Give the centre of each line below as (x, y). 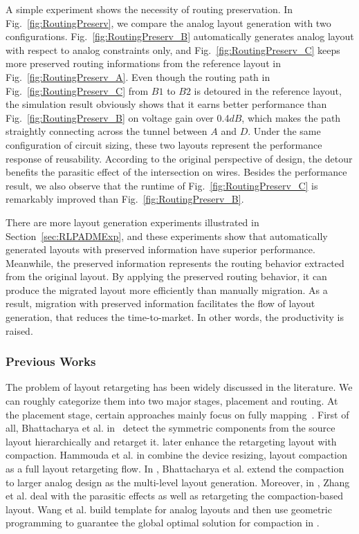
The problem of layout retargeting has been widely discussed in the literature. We (179, 387)
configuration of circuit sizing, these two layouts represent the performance (164, 144)
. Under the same (284, 131)
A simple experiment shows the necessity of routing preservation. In (149, 9)
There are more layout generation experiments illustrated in (132, 222)
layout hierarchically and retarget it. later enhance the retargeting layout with (171, 441)
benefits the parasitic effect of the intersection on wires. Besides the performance (176, 172)
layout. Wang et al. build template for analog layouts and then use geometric (169, 509)
